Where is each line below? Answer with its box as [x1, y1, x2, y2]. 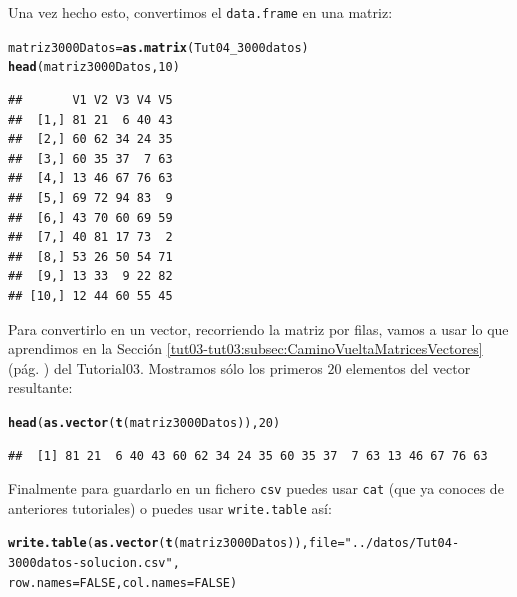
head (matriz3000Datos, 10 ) [8, 60, 180, 75]
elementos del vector [346, 357, 471, 378]
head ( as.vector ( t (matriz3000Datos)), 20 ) [8, 415, 281, 430]
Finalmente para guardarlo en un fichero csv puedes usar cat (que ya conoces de [8, 478, 504, 499]
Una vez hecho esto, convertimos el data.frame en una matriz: [8, 2, 393, 22]
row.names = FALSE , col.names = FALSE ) [8, 575, 238, 590]
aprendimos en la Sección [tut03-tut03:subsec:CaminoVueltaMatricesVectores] [8, 338, 483, 359]
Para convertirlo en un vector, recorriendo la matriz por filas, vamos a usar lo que [8, 318, 509, 339]
